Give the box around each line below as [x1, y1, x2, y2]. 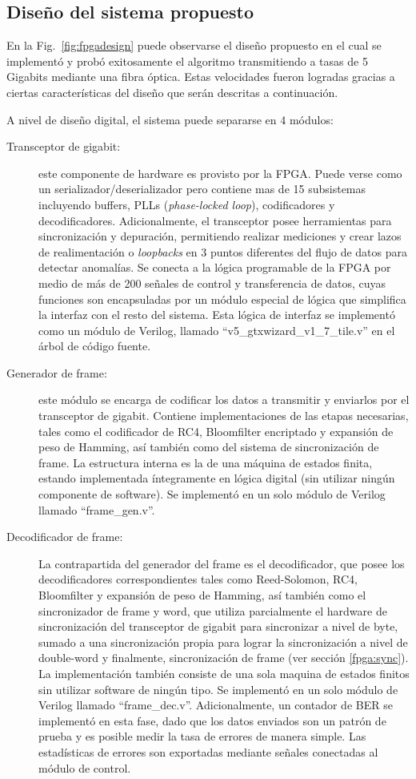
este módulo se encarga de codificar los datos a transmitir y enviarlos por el [38, 391, 410, 408]
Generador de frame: [6, 364, 107, 381]
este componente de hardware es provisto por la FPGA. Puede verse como [38, 164, 402, 181]
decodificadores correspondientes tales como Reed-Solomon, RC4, [38, 571, 358, 587]
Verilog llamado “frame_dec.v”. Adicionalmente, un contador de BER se [38, 696, 393, 713]
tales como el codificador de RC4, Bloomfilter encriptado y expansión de [38, 422, 394, 439]
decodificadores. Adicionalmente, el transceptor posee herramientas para [38, 212, 392, 228]
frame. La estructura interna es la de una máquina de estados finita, [38, 454, 373, 470]
